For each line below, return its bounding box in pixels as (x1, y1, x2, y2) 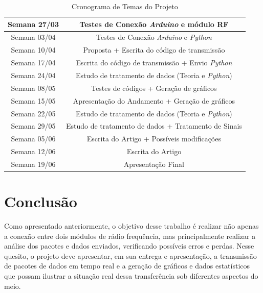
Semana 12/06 (11, 146, 56, 157)
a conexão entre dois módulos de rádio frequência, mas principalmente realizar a (4, 230, 256, 241)
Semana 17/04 (11, 57, 56, 68)
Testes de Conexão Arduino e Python (96, 32, 212, 42)
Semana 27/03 (8, 18, 59, 29)
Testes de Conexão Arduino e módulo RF (79, 18, 229, 29)
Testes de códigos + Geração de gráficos (91, 82, 217, 93)
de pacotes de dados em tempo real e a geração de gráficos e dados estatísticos (4, 260, 250, 271)
